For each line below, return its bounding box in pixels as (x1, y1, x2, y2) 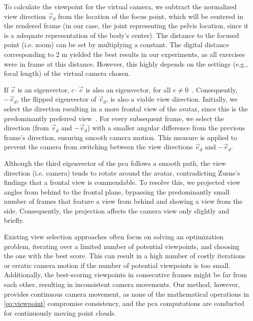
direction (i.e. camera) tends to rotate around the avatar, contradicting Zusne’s (4, 167, 240, 178)
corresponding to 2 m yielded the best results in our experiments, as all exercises (4, 49, 245, 59)
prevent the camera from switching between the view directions (4, 142, 193, 152)
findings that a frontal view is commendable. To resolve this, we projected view (4, 177, 240, 187)
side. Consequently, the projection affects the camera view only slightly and (4, 205, 229, 215)
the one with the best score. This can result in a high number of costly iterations (4, 250, 246, 261)
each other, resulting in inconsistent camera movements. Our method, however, (4, 279, 240, 289)
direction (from (4, 123, 49, 133)
